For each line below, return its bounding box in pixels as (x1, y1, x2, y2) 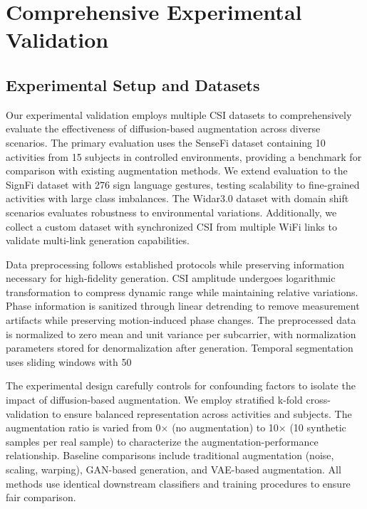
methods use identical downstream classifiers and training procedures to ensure (6, 476, 351, 490)
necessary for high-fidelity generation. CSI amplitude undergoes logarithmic (6, 271, 336, 285)
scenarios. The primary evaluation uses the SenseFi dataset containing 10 (6, 135, 326, 149)
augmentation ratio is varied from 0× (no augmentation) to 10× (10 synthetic (6, 420, 346, 435)
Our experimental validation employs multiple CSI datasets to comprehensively (6, 107, 352, 122)
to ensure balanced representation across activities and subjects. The (51, 406, 352, 421)
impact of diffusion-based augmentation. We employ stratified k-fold (6, 392, 303, 407)
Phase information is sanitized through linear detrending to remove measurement (6, 298, 360, 313)
